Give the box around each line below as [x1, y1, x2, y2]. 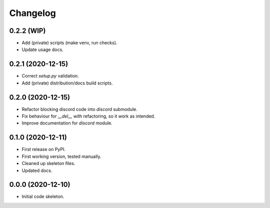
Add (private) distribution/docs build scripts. [21, 80, 113, 86]
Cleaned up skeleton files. [21, 160, 75, 166]
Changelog [9, 7, 56, 18]
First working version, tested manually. [21, 153, 102, 159]
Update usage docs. [21, 46, 63, 52]
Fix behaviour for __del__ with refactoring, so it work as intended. [21, 113, 155, 119]
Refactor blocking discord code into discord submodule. [21, 106, 137, 112]
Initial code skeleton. [21, 193, 64, 199]
